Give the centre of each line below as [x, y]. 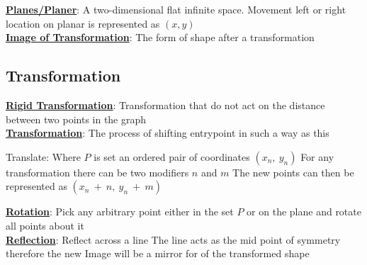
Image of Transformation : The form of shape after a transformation [160, 37]
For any [317, 156]
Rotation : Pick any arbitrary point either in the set [120, 212]
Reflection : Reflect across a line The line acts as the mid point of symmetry [173, 239]
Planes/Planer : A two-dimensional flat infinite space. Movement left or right [176, 9]
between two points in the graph [76, 119]
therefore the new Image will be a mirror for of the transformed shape [158, 253]
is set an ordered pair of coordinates [172, 156]
